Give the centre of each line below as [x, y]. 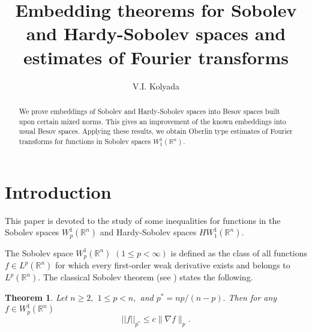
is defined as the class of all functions [239, 252]
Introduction [58, 191]
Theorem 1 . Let [36, 297]
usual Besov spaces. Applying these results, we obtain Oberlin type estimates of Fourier [156, 131]
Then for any [253, 297]
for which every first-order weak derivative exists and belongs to [172, 265]
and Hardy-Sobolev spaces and [156, 33]
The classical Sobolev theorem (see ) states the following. [148, 277]
